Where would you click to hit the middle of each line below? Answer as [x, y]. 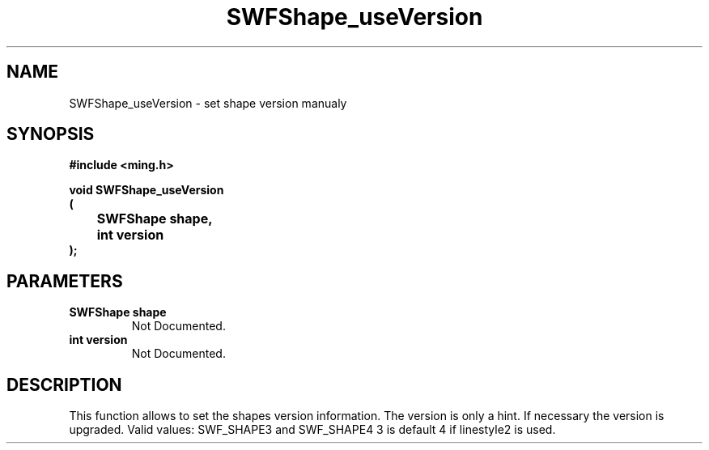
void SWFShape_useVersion [146, 190]
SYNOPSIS [51, 134]
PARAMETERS [65, 281]
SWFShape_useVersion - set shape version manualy [208, 103]
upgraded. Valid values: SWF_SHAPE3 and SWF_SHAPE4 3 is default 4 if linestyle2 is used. [312, 430]
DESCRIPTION [64, 384]
